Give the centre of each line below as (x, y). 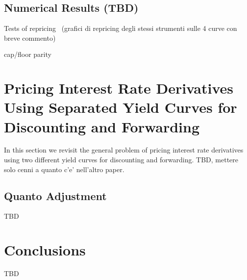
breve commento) (30, 38)
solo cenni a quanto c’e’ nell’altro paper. (64, 169)
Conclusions (45, 250)
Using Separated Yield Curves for (121, 107)
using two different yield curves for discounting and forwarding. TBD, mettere (121, 160)
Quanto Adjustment (55, 195)
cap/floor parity (28, 54)
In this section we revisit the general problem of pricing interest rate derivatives (124, 150)
